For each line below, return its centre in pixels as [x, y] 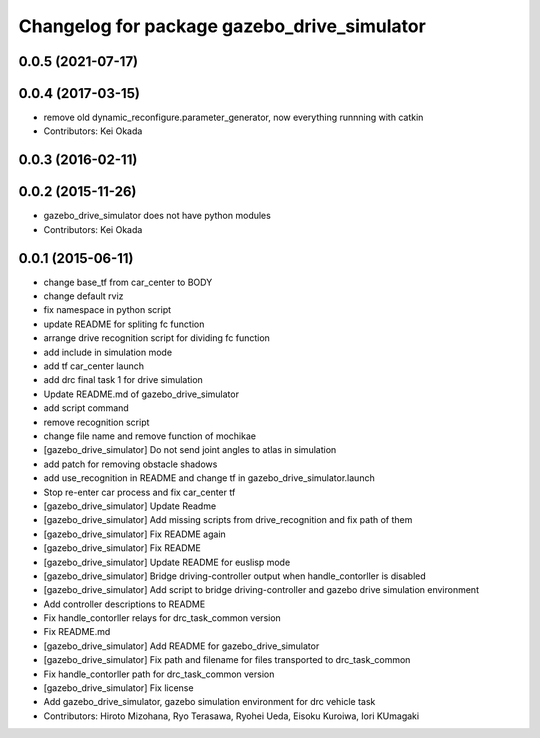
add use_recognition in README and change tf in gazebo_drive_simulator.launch [209, 478]
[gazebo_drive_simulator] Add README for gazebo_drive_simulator [181, 646]
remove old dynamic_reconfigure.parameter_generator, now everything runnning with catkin [233, 117]
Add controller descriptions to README [124, 604]
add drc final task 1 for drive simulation [123, 380]
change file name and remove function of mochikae [150, 436]
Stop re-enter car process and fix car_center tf [139, 492]
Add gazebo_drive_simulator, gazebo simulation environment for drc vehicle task [209, 702]
